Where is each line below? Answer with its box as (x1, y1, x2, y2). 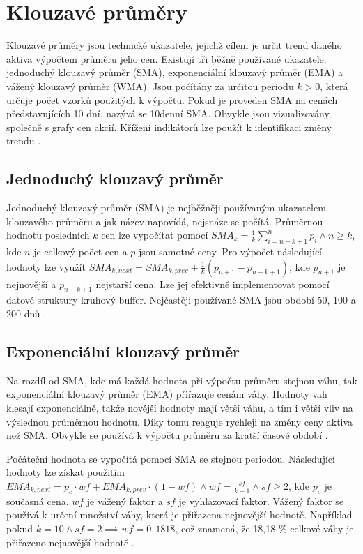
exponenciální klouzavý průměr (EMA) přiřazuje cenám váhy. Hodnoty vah (6, 387, 327, 401)
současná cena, (6, 493, 69, 508)
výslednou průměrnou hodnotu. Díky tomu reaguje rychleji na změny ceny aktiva (6, 414, 353, 428)
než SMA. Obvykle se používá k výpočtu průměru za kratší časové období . (6, 428, 328, 442)
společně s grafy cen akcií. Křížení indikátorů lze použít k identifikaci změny (6, 119, 332, 134)
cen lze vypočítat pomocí (101, 227, 208, 242)
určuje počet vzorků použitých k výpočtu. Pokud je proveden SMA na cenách (6, 92, 338, 107)
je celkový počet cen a (33, 244, 128, 259)
